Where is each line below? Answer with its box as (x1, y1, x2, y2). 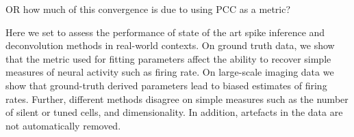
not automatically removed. (5, 118, 121, 132)
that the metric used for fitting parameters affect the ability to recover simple (5, 51, 331, 65)
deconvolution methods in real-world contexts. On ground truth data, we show (5, 38, 335, 52)
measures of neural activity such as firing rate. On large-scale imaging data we (5, 65, 334, 79)
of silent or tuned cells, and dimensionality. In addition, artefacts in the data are (5, 105, 343, 119)
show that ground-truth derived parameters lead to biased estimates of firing (5, 78, 327, 92)
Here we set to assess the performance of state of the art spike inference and (5, 25, 325, 39)
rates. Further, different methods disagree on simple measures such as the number (5, 91, 349, 106)
